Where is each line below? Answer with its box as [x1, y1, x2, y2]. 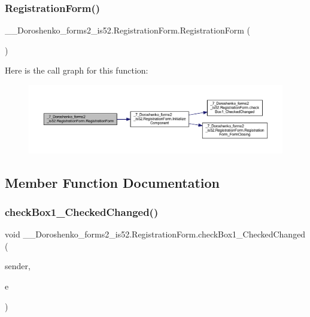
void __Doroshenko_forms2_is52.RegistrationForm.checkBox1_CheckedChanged [5, 228, 306, 240]
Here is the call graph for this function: [5, 64, 148, 77]
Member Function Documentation [5, 173, 220, 191]
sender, [5, 260, 31, 272]
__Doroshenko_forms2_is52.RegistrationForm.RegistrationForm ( [5, 24, 250, 36]
